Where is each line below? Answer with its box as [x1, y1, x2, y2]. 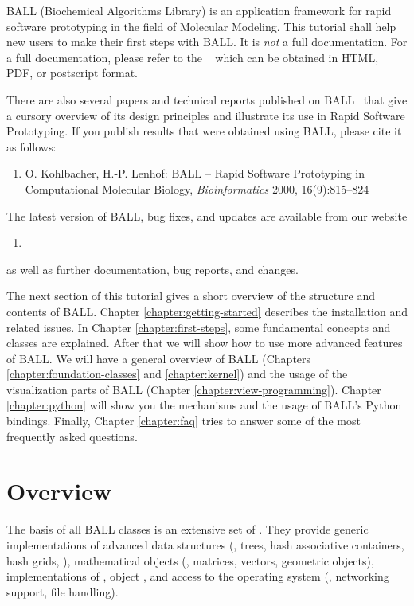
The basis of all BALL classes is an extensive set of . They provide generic [6, 521, 369, 538]
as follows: [6, 138, 57, 154]
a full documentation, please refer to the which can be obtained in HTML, [6, 49, 379, 65]
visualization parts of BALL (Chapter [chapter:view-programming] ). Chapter [6, 381, 381, 397]
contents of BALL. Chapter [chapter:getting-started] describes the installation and [6, 303, 408, 319]
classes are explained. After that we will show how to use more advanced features [6, 334, 403, 351]
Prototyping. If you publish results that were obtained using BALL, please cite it [6, 123, 402, 139]
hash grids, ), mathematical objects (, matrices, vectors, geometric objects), [6, 552, 374, 569]
